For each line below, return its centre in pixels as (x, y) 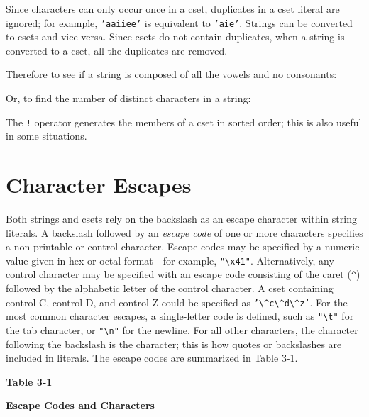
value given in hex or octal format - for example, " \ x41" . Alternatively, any (170, 260)
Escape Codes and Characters (80, 405)
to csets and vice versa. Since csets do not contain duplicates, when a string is (175, 37)
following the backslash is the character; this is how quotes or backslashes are (174, 344)
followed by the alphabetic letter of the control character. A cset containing (170, 288)
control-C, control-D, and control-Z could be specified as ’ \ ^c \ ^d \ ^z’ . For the (177, 302)
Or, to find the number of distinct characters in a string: (128, 98)
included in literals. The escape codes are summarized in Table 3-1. (152, 358)
